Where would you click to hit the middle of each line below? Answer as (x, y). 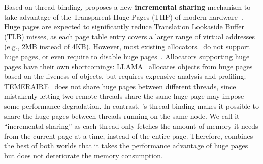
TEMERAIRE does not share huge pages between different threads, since (120, 86)
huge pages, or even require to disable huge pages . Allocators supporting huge (127, 56)
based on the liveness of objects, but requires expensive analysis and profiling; (125, 76)
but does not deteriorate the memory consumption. (84, 155)
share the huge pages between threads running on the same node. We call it (122, 116)
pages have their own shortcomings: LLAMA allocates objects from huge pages (128, 66)
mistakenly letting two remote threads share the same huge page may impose (124, 96)
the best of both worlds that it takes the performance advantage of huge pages (126, 146)
